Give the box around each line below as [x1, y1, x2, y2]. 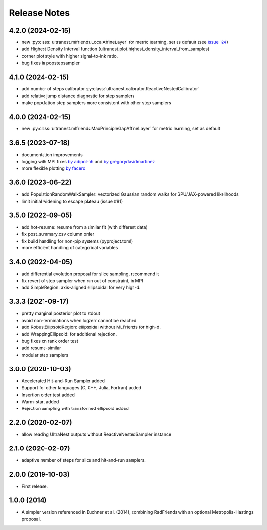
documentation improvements [21, 151, 83, 158]
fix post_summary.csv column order [21, 231, 95, 237]
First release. [21, 483, 48, 489]
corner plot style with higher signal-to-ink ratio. [21, 53, 118, 59]
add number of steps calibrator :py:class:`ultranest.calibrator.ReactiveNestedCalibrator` [21, 86, 200, 92]
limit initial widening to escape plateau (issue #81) [21, 198, 123, 204]
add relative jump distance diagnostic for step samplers [21, 93, 135, 99]
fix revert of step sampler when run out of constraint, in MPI [21, 278, 143, 284]
